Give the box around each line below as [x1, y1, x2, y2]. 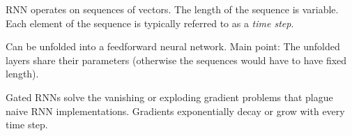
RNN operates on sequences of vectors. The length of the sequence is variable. [6, 2, 339, 16]
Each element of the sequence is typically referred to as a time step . [6, 15, 294, 30]
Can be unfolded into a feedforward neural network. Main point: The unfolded [6, 39, 340, 54]
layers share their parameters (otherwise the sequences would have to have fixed [6, 52, 347, 67]
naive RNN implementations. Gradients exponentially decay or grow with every [6, 103, 345, 118]
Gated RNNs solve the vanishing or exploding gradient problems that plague [6, 89, 333, 104]
